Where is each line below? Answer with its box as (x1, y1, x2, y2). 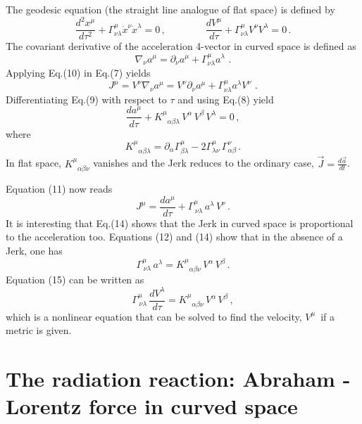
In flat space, (6, 155, 62, 170)
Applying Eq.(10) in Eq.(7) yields (6, 65, 151, 79)
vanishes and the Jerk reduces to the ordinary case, (93, 155, 314, 170)
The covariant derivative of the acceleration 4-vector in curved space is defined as (6, 39, 356, 53)
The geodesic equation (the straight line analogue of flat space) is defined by (6, 2, 335, 16)
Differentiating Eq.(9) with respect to (6, 91, 167, 106)
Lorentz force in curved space (6, 392, 298, 420)
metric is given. (6, 323, 72, 338)
